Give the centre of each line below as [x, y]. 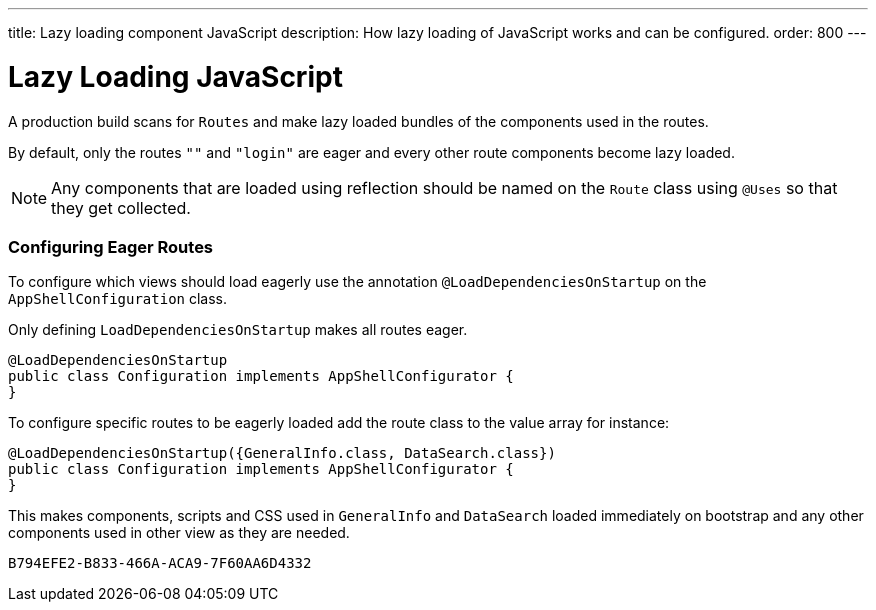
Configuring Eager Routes [111, 246]
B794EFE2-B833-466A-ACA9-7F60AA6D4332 [160, 563]
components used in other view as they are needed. [179, 533]
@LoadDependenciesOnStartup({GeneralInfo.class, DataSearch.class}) [282, 453]
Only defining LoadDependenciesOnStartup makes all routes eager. [238, 330]
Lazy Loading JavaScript [175, 76]
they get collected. [121, 207]
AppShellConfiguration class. [118, 299]
